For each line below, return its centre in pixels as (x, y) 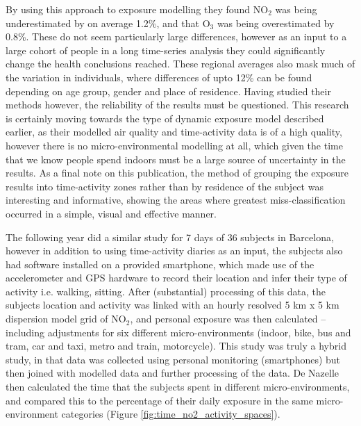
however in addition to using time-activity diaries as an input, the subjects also (174, 251)
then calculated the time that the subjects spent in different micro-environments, (178, 387)
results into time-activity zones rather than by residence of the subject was (165, 186)
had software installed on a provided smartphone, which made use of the (160, 264)
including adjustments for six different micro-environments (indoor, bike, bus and (178, 332)
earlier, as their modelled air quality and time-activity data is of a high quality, (174, 132)
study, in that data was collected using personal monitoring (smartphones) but (173, 359)
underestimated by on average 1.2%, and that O (108, 23)
